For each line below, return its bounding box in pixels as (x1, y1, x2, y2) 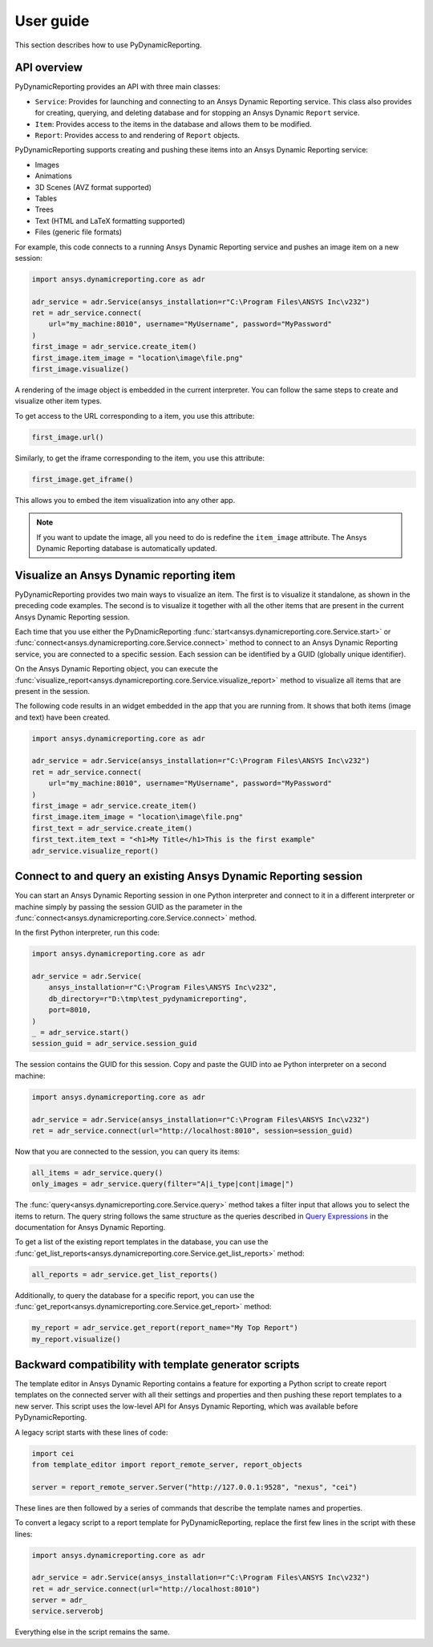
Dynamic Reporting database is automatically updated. (36, 543, 217, 553)
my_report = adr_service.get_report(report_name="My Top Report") (31, 1324, 298, 1333)
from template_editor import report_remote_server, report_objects (31, 1460, 303, 1469)
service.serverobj (31, 1607, 104, 1616)
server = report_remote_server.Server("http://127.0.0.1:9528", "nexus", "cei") (31, 1483, 358, 1491)
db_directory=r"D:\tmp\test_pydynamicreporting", (48, 994, 248, 1003)
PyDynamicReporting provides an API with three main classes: (14, 82, 221, 91)
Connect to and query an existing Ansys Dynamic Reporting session (14, 870, 363, 883)
